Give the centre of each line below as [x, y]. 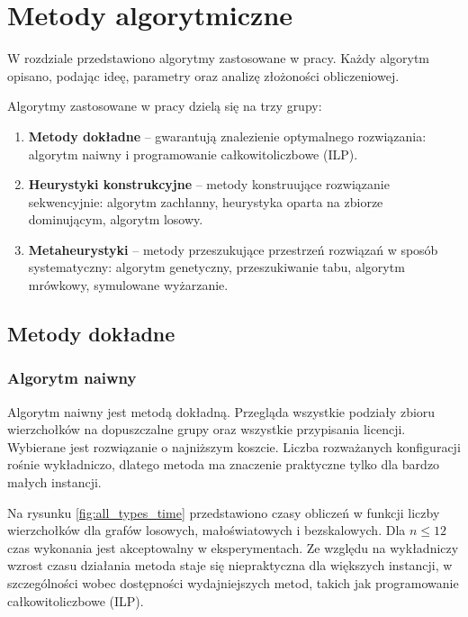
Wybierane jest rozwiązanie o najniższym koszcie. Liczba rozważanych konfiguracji [234, 446]
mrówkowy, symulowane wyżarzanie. [128, 285]
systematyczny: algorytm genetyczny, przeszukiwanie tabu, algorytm [216, 267]
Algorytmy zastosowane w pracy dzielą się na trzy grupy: [165, 106]
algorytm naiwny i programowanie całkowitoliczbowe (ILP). [193, 154]
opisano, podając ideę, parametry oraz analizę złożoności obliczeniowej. [203, 75]
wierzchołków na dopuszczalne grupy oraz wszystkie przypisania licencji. [207, 429]
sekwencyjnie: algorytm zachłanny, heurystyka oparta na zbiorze [206, 201]
